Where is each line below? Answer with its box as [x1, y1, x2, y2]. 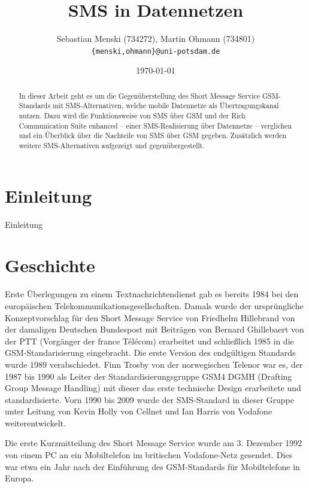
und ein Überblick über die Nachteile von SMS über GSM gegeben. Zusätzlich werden [19, 130, 287, 141]
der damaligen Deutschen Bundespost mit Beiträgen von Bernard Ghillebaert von [5, 323, 304, 335]
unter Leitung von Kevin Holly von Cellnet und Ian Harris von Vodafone [5, 405, 272, 417]
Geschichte [5, 253, 95, 277]
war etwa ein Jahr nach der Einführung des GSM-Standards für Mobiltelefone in [5, 460, 300, 472]
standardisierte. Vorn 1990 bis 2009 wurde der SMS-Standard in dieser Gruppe [5, 393, 295, 405]
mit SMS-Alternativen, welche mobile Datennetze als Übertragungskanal [53, 100, 279, 111]
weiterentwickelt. [5, 416, 66, 429]
